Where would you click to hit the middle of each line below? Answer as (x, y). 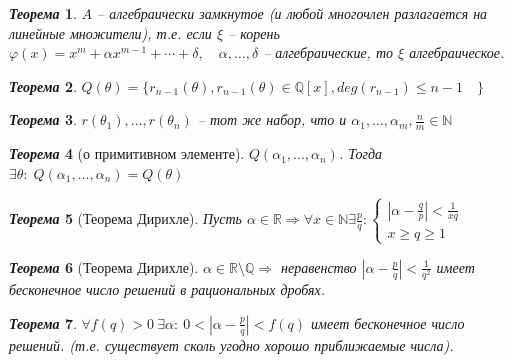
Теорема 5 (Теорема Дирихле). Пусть (125, 218)
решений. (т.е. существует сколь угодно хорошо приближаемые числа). (231, 344)
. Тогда (360, 153)
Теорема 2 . (43, 85)
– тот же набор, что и (272, 119)
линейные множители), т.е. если (110, 32)
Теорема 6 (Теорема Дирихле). (104, 266)
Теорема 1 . (43, 13)
